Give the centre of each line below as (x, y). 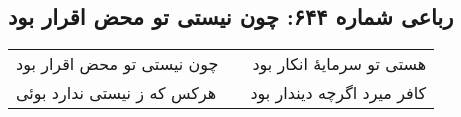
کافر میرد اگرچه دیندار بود (338, 93)
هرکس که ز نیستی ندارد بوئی (116, 93)
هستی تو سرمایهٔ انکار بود (339, 64)
